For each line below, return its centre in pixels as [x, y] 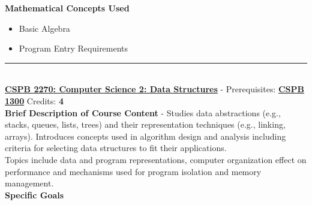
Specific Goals [34, 195]
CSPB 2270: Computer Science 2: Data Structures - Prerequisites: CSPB [155, 89]
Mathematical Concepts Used [67, 8]
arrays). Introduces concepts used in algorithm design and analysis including [145, 136]
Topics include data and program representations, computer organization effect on [156, 159]
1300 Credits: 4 [34, 100]
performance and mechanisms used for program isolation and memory [133, 171]
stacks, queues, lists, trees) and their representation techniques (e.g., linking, [145, 124]
